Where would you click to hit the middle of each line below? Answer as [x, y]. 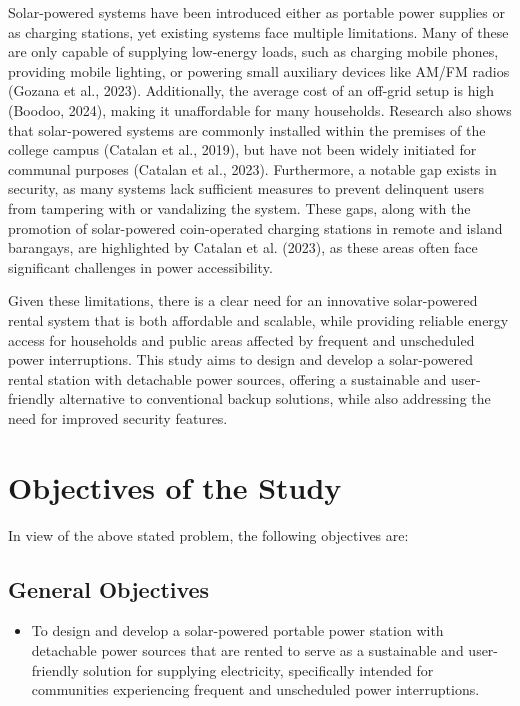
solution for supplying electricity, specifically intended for [258, 669]
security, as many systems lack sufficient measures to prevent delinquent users [246, 188]
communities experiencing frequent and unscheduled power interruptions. [255, 689]
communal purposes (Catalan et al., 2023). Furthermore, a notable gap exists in [252, 168]
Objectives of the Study [175, 486]
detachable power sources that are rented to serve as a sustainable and [247, 649]
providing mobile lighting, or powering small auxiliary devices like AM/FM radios [259, 70]
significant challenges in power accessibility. [140, 266]
